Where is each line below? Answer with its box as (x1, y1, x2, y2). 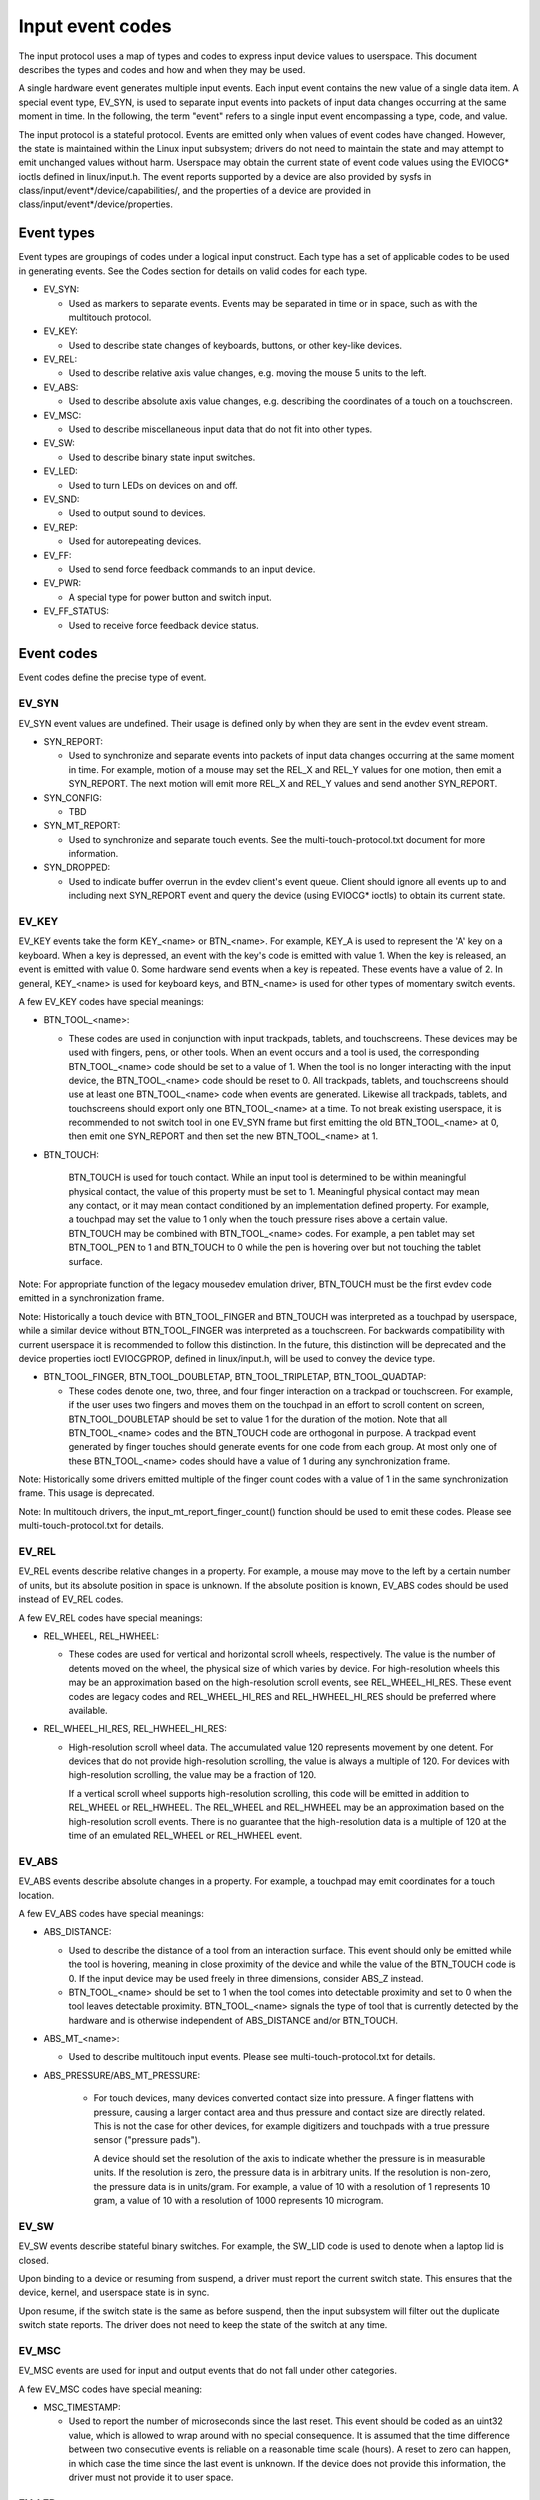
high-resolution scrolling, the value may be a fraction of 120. (68, 1769, 317, 1781)
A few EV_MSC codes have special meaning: (18, 2383, 203, 2395)
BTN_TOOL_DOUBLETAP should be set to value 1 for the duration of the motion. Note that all (68, 1413, 448, 1425)
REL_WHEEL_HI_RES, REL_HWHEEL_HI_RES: (43, 1723, 227, 1735)
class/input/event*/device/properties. (18, 198, 174, 210)
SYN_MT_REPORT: (43, 820, 121, 832)
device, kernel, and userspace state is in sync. (18, 2286, 210, 2299)
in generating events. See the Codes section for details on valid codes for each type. (18, 265, 368, 277)
